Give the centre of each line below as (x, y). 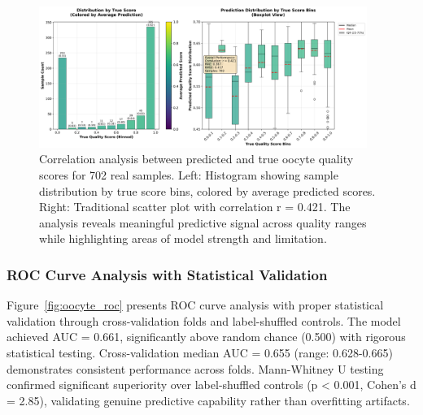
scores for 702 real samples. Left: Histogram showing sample (189, 175)
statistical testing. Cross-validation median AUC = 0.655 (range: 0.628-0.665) (200, 353)
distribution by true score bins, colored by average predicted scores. (207, 190)
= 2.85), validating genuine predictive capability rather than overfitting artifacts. (208, 400)
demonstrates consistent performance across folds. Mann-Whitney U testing (195, 368)
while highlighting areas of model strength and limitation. (183, 238)
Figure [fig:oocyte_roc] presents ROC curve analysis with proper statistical (195, 305)
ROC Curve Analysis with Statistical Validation (167, 274)
